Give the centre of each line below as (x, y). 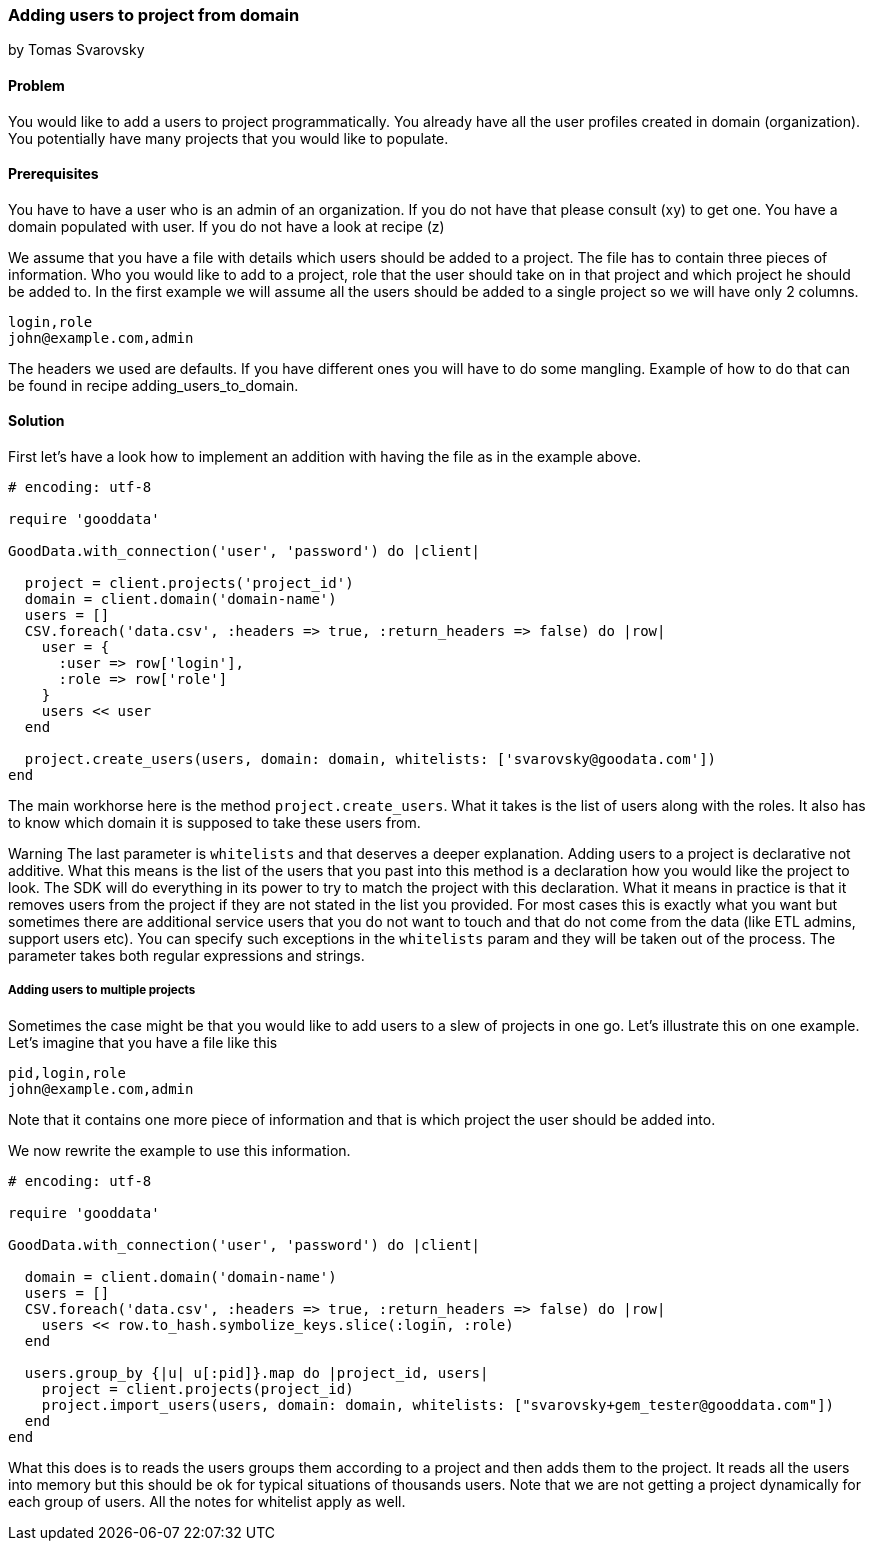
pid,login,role (67, 1072)
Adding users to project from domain (154, 15)
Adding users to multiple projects (102, 990)
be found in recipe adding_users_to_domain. (153, 385)
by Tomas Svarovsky (76, 50)
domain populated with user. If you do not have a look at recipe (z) (226, 226)
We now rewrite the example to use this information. (179, 1150)
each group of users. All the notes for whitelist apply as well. (207, 1501)
